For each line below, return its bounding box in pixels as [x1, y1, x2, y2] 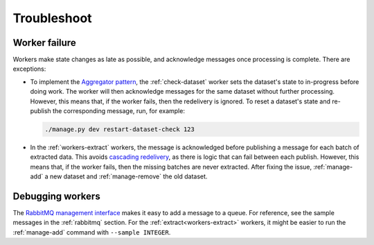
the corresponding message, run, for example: [52, 107, 185, 115]
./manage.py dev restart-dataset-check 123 [44, 126, 195, 133]
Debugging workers [12, 190, 100, 202]
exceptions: [12, 65, 46, 73]
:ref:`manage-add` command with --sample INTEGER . [12, 228, 171, 236]
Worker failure [12, 37, 76, 49]
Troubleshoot [12, 10, 93, 26]
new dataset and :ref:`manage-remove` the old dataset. [49, 172, 208, 180]
